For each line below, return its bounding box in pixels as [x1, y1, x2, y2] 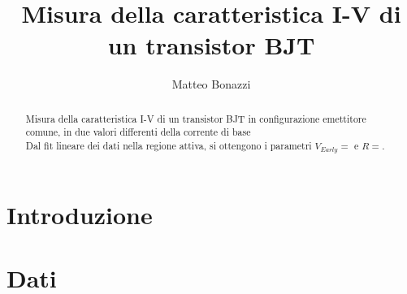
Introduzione [6, 197, 153, 231]
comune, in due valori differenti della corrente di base [25, 125, 251, 139]
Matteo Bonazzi [171, 76, 251, 93]
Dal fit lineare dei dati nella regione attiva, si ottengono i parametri [25, 139, 312, 153]
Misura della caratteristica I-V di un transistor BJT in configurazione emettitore [25, 111, 366, 125]
